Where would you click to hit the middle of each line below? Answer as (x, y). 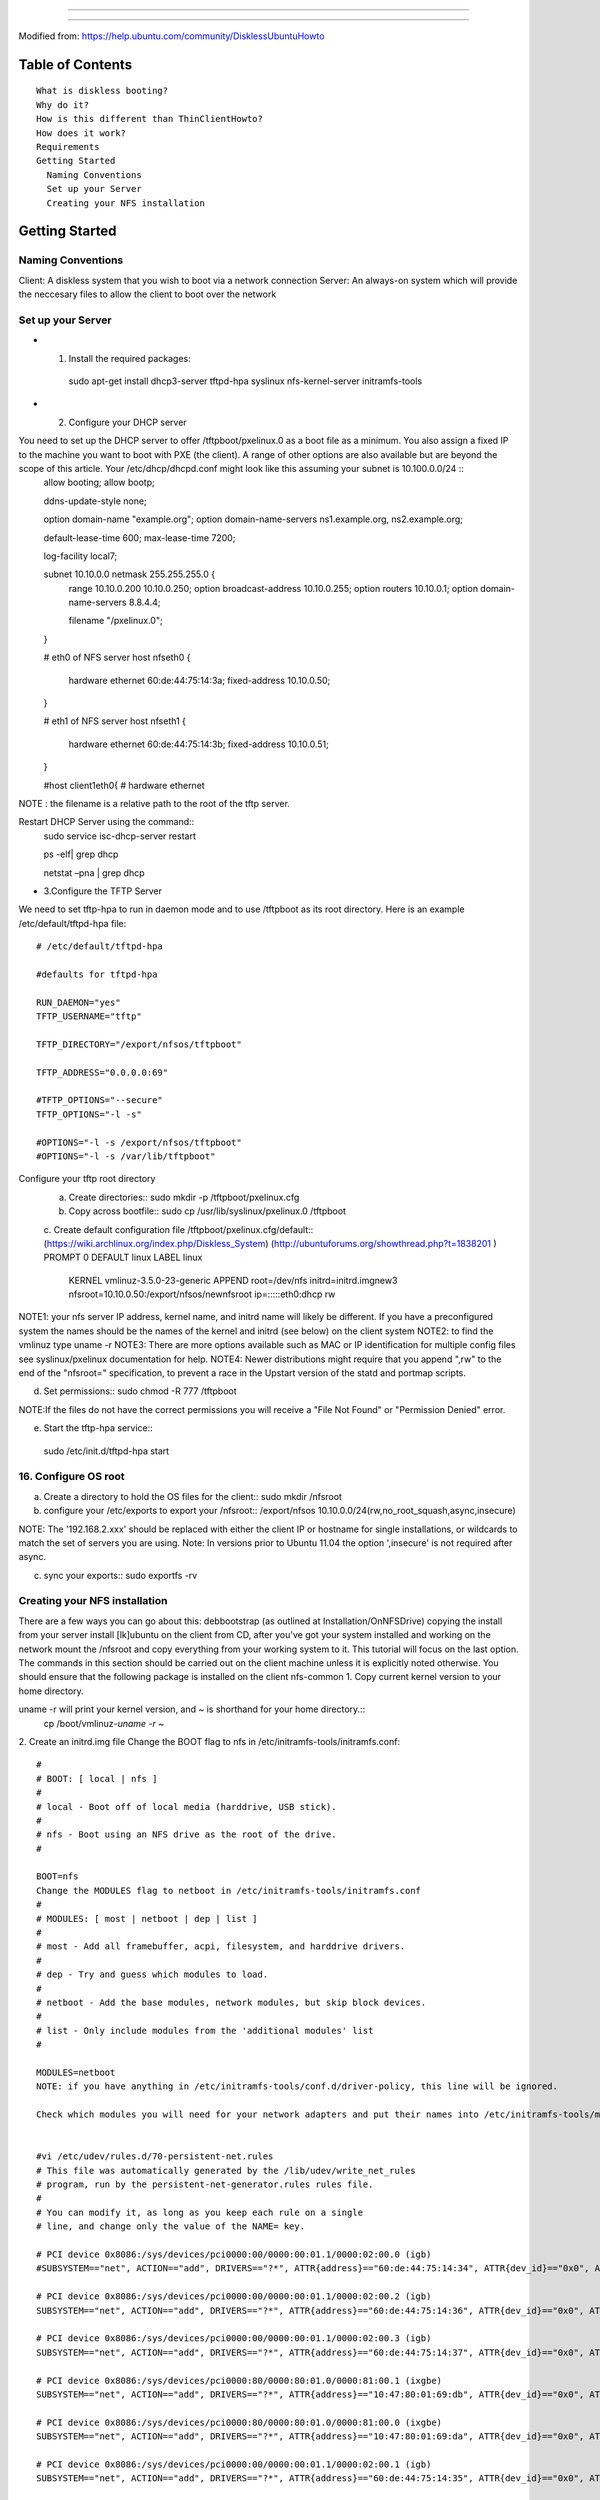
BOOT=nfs (57, 1876)
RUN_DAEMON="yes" (78, 1002)
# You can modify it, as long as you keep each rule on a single (200, 2212)
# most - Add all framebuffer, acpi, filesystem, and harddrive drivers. (221, 1946)
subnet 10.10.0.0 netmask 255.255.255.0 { (129, 574)
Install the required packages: (130, 358)
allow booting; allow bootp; (99, 482)
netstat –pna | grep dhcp (94, 872)
